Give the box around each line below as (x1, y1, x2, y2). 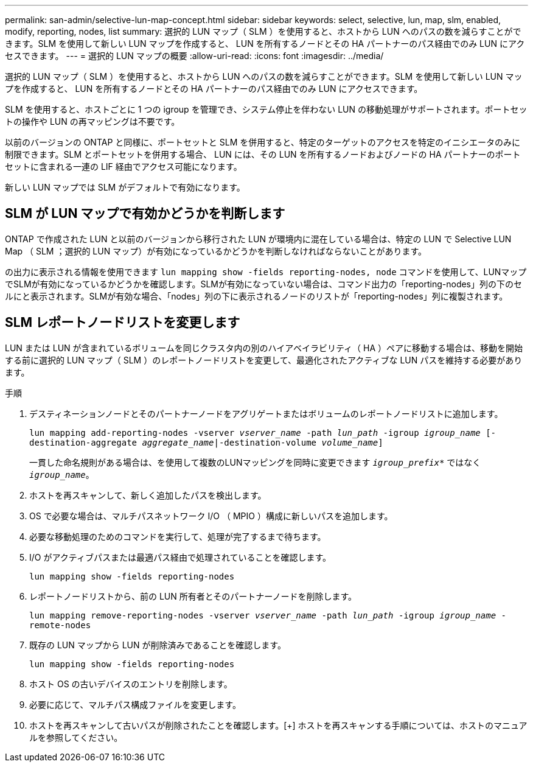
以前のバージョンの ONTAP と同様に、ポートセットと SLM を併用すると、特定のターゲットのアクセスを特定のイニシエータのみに (5, 137, 521, 147)
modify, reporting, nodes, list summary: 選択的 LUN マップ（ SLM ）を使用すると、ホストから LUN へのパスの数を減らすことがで (5, 26, 521, 37)
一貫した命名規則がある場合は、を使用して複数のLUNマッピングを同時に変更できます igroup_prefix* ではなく (29, 457, 481, 468)
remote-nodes (29, 620, 91, 630)
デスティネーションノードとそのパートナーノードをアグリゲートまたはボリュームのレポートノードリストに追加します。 (29, 408, 503, 419)
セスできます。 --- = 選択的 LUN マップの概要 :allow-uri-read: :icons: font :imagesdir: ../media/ (5, 51, 384, 61)
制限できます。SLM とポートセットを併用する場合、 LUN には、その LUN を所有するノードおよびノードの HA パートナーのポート (5, 149, 521, 159)
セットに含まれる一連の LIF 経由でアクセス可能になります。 (5, 161, 242, 172)
